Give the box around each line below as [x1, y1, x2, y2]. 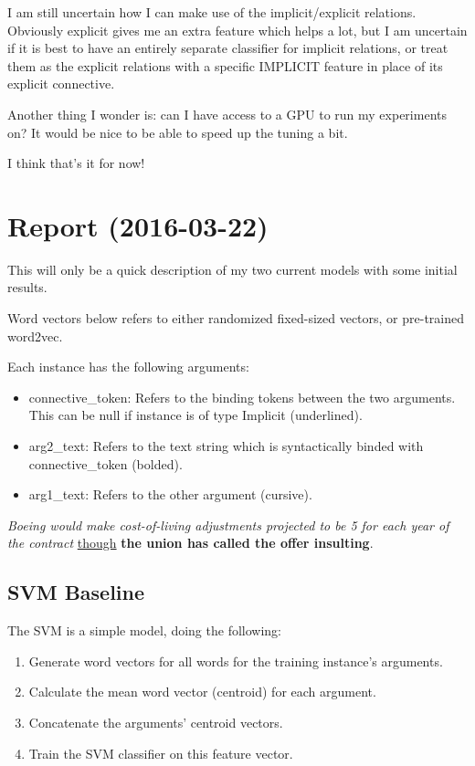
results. [7, 278, 47, 297]
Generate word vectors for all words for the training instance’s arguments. [28, 651, 443, 670]
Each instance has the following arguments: [7, 357, 249, 376]
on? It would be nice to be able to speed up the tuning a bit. [7, 122, 348, 142]
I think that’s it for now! [7, 153, 145, 173]
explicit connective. [7, 74, 115, 93]
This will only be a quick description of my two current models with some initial [7, 259, 458, 278]
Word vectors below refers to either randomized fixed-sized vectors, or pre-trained [7, 309, 465, 328]
